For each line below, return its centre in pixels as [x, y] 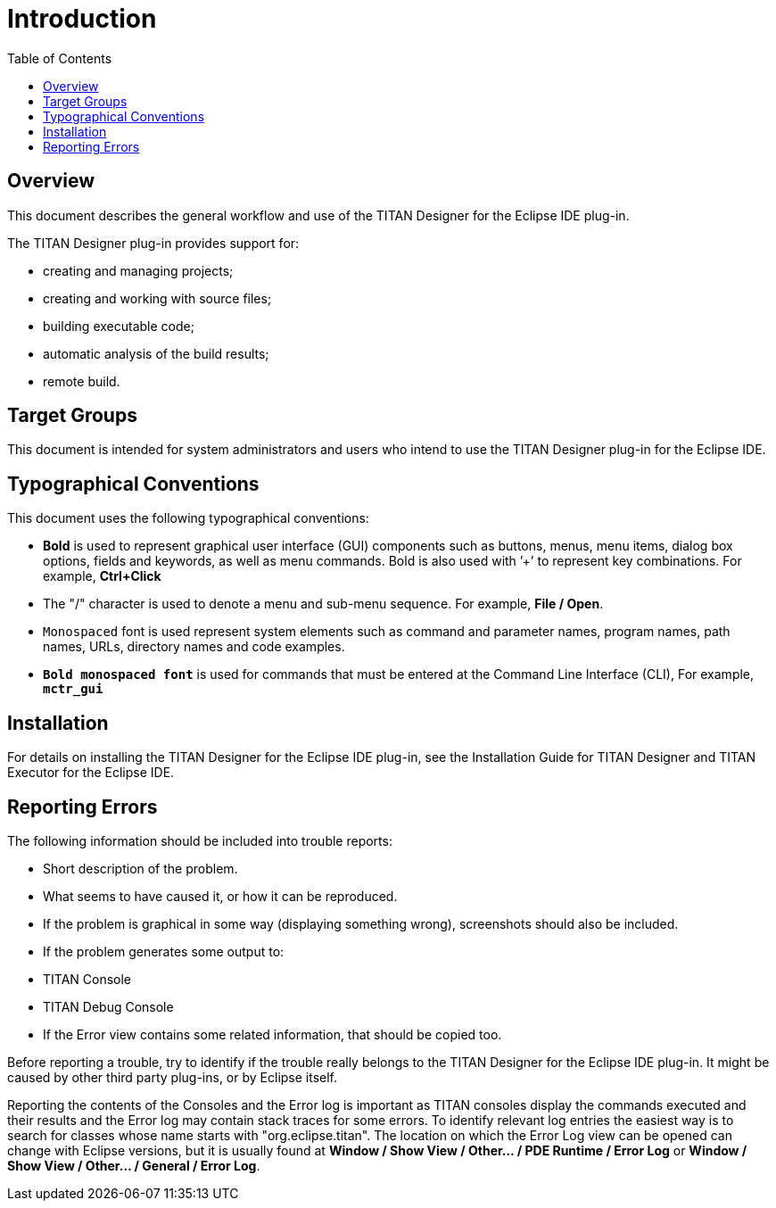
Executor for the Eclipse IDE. [91, 773]
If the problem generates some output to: [164, 951]
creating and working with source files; [157, 298]
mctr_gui [73, 689]
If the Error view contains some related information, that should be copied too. [272, 1034]
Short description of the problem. [140, 868]
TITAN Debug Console [108, 1006]
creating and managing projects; [138, 270]
